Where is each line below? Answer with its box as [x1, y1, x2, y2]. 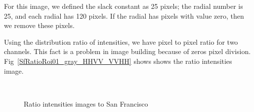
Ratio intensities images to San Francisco [24, 98, 148, 109]
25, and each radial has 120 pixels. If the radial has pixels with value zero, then [4, 10, 244, 21]
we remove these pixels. [4, 20, 75, 30]
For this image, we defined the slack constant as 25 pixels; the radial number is [4, 1, 243, 11]
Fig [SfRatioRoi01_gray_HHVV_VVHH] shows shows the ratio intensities [4, 56, 232, 66]
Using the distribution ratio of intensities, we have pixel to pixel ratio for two [4, 36, 238, 47]
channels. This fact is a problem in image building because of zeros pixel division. [4, 46, 251, 56]
